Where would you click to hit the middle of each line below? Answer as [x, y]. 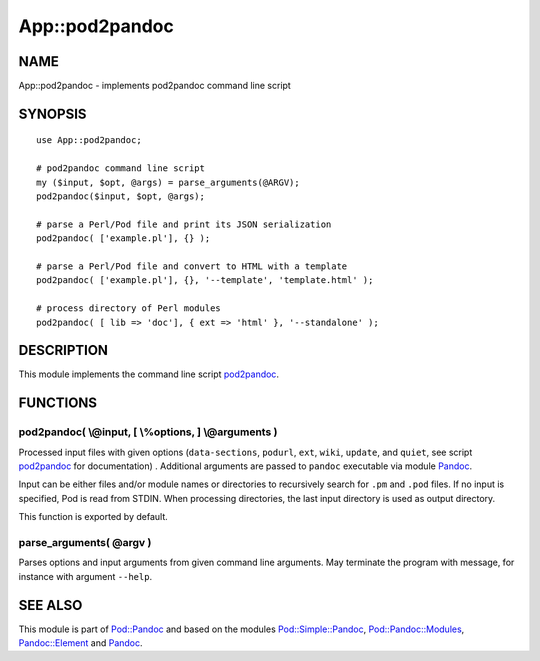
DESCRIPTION [63, 350]
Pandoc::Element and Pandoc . [81, 643]
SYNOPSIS [52, 113]
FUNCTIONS [58, 403]
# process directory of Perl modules [129, 308]
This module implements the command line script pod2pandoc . [149, 374]
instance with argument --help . [85, 576]
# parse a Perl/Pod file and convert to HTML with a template [192, 266]
